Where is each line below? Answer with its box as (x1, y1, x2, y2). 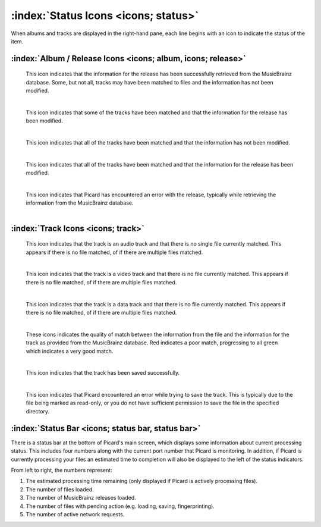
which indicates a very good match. (26, 347, 114, 355)
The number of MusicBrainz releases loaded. (26, 494, 136, 501)
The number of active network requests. (26, 510, 125, 517)
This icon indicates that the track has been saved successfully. (26, 369, 180, 377)
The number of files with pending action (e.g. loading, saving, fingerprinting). (26, 503, 215, 510)
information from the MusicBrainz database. (26, 199, 134, 206)
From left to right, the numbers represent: (11, 466, 112, 473)
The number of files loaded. (26, 485, 95, 493)
